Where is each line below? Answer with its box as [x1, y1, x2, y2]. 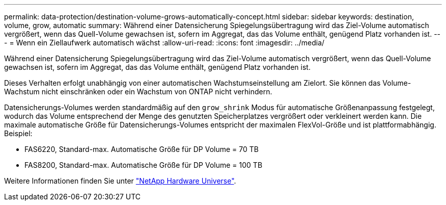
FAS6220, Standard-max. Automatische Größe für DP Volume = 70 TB [24, 145, 259, 153]
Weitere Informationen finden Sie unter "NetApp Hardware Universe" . [4, 176, 236, 185]
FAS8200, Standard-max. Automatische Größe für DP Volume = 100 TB [24, 161, 263, 169]
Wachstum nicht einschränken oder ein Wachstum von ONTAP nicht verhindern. [4, 87, 272, 96]
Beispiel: [4, 129, 33, 138]
